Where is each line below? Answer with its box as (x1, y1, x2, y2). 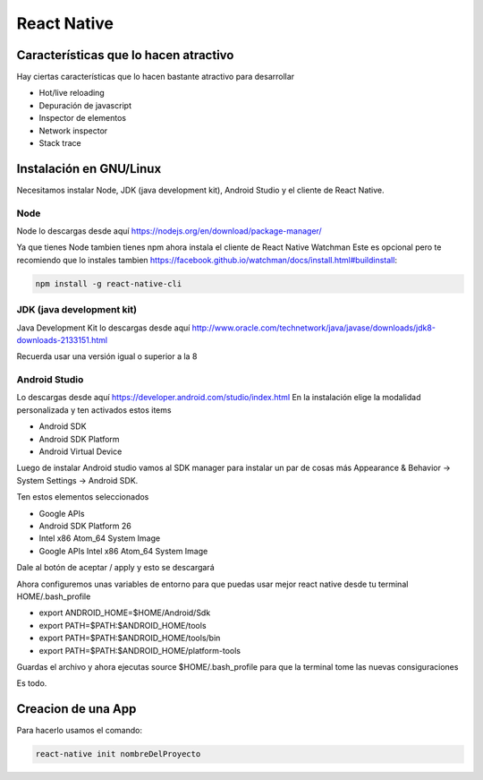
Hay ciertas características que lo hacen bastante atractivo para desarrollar (16, 72, 295, 82)
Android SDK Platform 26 (38, 520, 131, 531)
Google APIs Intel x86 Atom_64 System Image (38, 545, 208, 556)
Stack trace (38, 138, 81, 149)
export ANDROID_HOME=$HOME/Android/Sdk (38, 607, 211, 618)
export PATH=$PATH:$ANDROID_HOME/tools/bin (38, 632, 221, 644)
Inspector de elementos (38, 113, 127, 124)
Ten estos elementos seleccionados (16, 492, 149, 502)
